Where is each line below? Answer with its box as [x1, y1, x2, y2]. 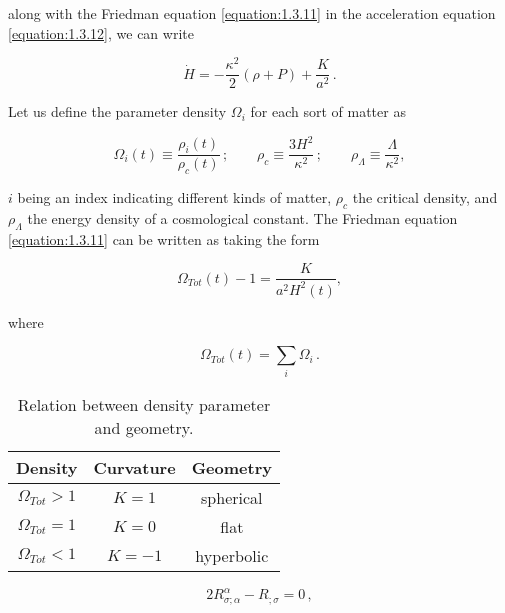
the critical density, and [352, 187, 498, 208]
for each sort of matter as [250, 101, 406, 122]
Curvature [93, 455, 176, 479]
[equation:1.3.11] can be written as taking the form [8, 228, 320, 249]
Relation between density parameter [17, 392, 271, 416]
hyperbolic [195, 543, 269, 567]
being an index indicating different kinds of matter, [17, 187, 332, 208]
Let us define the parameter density [8, 101, 227, 122]
